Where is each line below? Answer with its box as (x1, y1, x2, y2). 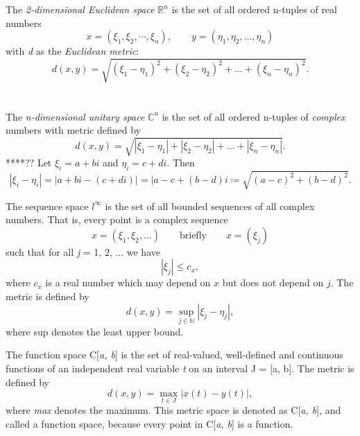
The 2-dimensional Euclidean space (6, 2, 155, 16)
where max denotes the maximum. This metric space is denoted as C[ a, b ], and (6, 403, 341, 417)
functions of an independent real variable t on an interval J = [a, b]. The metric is (6, 360, 354, 375)
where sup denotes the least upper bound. (6, 324, 184, 338)
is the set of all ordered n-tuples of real (171, 2, 337, 16)
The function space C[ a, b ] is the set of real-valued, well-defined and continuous (6, 347, 343, 362)
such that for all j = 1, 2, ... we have (6, 244, 160, 259)
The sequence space (6, 198, 89, 213)
